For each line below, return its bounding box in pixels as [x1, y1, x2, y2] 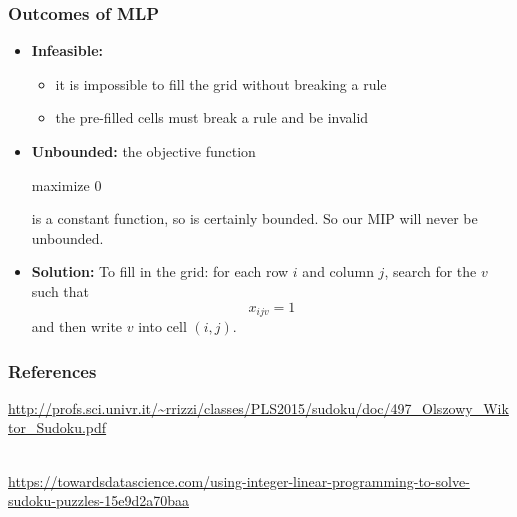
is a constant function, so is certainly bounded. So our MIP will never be [31, 208, 478, 229]
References [8, 358, 97, 383]
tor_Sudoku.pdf [8, 417, 107, 438]
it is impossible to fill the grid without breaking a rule [55, 73, 387, 94]
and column [302, 261, 374, 282]
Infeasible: [31, 40, 104, 61]
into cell [138, 316, 187, 337]
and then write [31, 316, 123, 337]
